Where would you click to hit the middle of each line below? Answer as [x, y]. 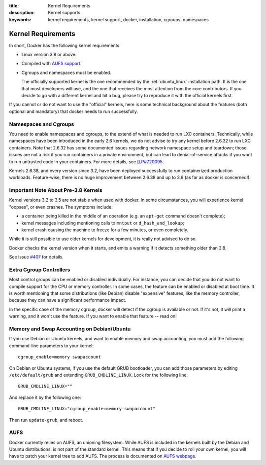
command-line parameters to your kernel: [51, 346]
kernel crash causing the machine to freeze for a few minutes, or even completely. [105, 230]
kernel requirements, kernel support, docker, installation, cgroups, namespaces [128, 19]
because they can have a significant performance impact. [68, 300]
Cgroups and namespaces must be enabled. [66, 72]
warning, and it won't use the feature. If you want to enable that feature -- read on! [93, 316]
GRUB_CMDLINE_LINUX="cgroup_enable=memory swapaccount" [87, 409]
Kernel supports [64, 13]
